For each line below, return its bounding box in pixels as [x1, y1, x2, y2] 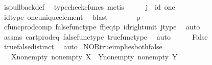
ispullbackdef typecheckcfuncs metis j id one [4, 2, 175, 12]
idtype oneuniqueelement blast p [4, 11, 140, 22]
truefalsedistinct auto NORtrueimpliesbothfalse [4, 41, 162, 52]
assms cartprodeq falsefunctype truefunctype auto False [4, 31, 208, 42]
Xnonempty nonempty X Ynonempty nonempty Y [11, 51, 178, 61]
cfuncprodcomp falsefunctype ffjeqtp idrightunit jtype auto [4, 21, 200, 32]
